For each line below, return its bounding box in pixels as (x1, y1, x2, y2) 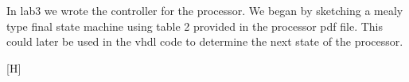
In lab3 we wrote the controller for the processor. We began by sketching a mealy (6, 2, 403, 18)
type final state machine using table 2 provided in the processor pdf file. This (6, 17, 384, 34)
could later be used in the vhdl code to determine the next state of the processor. (6, 33, 403, 50)
